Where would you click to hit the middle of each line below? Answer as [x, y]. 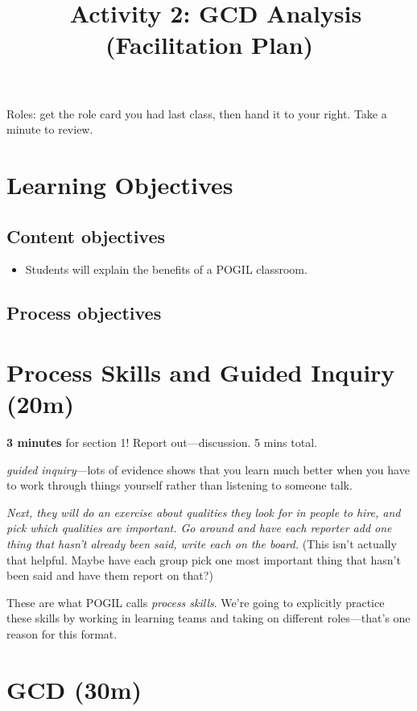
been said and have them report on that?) [110, 575]
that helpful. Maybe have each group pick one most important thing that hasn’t [204, 559]
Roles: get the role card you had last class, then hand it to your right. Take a [197, 113]
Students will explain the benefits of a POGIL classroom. [166, 269]
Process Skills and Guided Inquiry [201, 372]
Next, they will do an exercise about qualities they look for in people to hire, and [204, 512]
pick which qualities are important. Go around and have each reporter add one [199, 528]
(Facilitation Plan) [209, 45]
